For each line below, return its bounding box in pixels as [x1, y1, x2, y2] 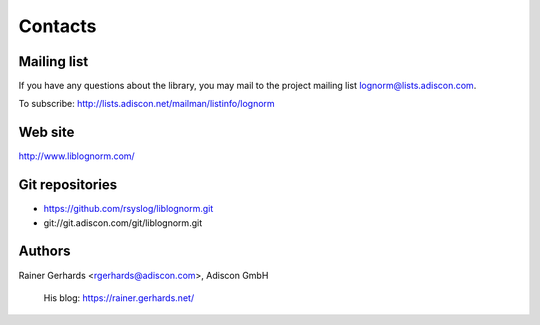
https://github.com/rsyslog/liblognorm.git [43, 203, 214, 215]
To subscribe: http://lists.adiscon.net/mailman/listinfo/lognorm [18, 98, 275, 110]
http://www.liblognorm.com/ [18, 150, 135, 162]
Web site [18, 124, 75, 141]
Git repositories [18, 176, 118, 194]
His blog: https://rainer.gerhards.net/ [43, 291, 195, 304]
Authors [18, 243, 71, 260]
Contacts [18, 15, 97, 37]
